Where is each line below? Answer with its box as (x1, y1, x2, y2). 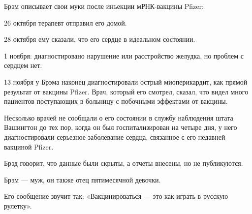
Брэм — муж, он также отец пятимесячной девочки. (4, 174, 161, 184)
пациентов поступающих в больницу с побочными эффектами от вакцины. (4, 96, 228, 106)
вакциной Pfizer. (4, 141, 54, 152)
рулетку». (4, 200, 32, 211)
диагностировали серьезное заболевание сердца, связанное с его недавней (4, 131, 225, 142)
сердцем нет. (4, 60, 42, 70)
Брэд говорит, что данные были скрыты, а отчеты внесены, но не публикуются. (4, 158, 243, 168)
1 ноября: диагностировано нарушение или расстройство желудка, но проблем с (4, 50, 244, 61)
